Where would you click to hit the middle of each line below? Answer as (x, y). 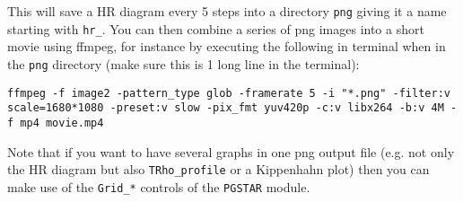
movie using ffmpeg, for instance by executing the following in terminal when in (227, 46)
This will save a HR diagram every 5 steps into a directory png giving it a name (227, 11)
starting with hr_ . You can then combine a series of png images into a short (216, 28)
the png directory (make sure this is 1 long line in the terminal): (183, 63)
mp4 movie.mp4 (62, 123)
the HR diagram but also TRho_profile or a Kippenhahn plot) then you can (218, 169)
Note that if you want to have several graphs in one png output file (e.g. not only (231, 151)
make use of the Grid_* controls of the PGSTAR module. (159, 186)
